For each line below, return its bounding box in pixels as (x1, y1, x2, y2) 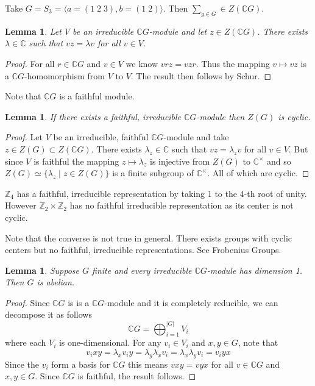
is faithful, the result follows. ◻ (77, 370, 196, 382)
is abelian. (37, 276, 75, 288)
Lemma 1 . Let (5, 24, 62, 37)
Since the (5, 357, 39, 370)
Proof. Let (5, 130, 43, 143)
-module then (196, 110, 245, 123)
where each (5, 336, 46, 349)
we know (126, 57, 158, 70)
